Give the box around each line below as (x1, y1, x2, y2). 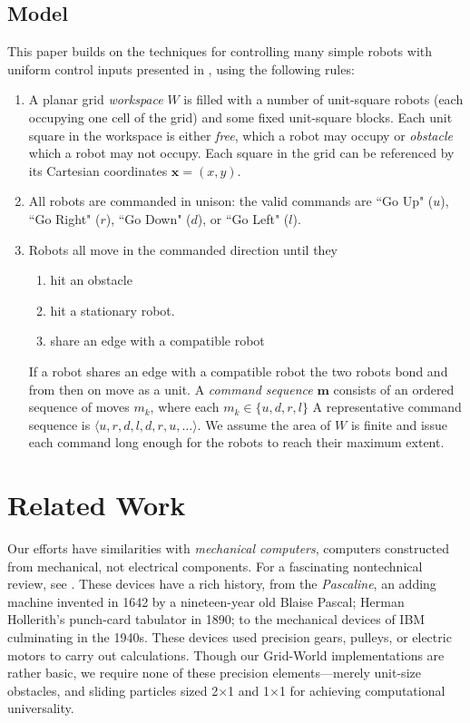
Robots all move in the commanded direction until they (28, 239, 338, 259)
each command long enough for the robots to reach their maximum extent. (28, 433, 445, 452)
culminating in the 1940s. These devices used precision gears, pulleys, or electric (7, 627, 452, 646)
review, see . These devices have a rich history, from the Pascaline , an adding (7, 574, 436, 593)
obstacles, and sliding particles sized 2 (7, 680, 219, 699)
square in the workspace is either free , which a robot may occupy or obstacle (28, 125, 453, 144)
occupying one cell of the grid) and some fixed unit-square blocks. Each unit (28, 107, 453, 126)
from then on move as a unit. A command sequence (28, 379, 313, 398)
